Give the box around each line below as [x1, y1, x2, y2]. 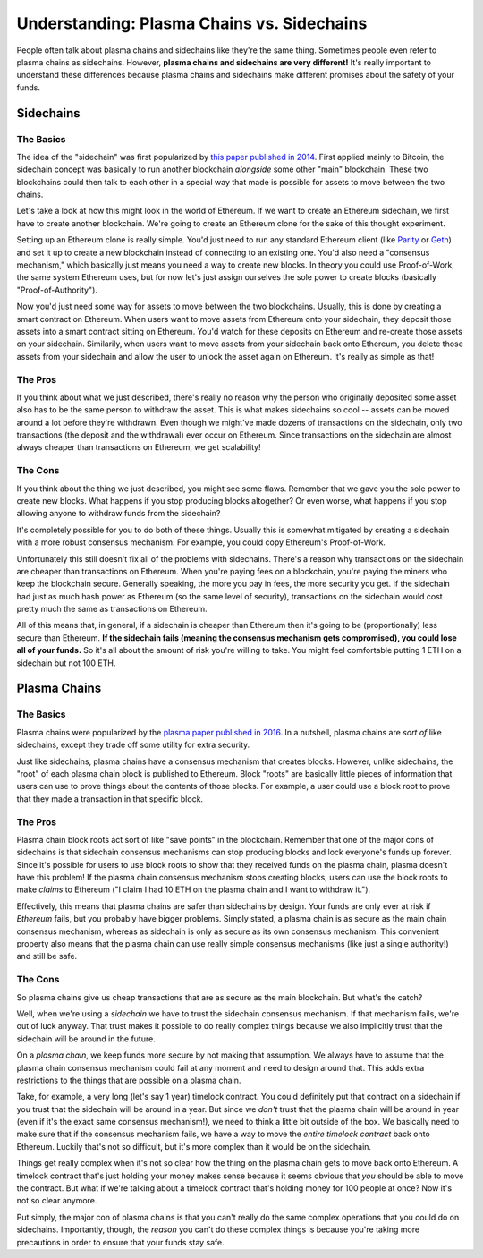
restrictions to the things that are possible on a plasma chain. [16, 1075, 241, 1085]
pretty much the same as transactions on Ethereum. [16, 604, 208, 615]
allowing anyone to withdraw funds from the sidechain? [16, 508, 221, 519]
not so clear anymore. [16, 1195, 97, 1206]
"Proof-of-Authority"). [16, 285, 98, 295]
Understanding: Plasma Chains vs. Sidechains [16, 13, 368, 33]
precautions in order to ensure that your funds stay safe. [16, 1237, 225, 1247]
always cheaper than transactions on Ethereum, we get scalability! [16, 442, 261, 453]
